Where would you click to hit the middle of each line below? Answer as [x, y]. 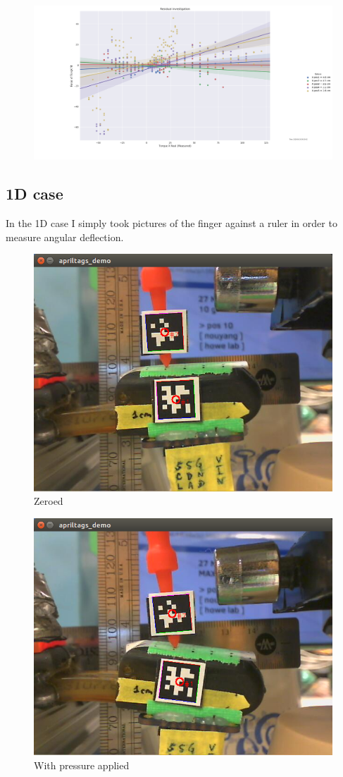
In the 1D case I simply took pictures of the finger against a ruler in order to [171, 223]
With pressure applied [82, 765]
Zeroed [49, 501]
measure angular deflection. [65, 237]
